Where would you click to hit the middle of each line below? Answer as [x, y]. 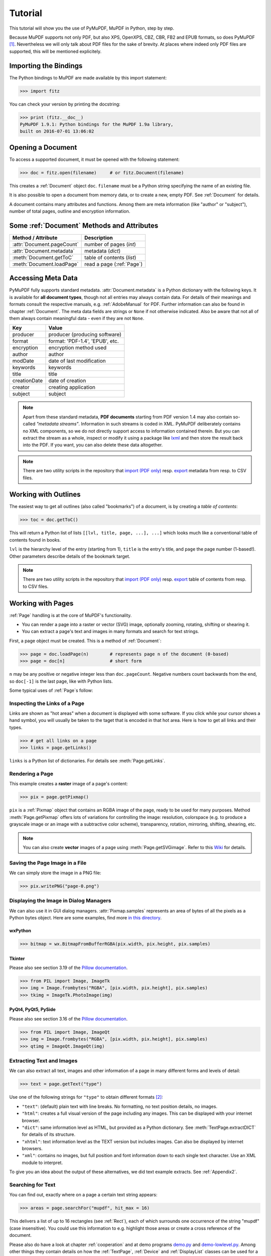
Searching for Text [32, 1185]
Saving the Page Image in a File [48, 863]
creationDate [28, 381]
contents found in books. [35, 540]
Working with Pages [41, 603]
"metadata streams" [57, 424]
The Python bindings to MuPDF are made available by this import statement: [88, 77]
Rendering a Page [31, 774]
